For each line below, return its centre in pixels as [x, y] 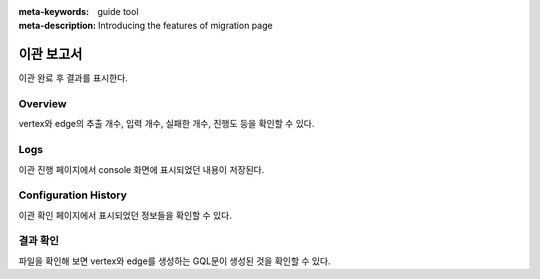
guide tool [118, 11]
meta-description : [57, 26]
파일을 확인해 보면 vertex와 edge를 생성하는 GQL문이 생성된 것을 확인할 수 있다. [174, 261]
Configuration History [72, 195]
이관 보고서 [50, 54]
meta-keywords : [54, 11]
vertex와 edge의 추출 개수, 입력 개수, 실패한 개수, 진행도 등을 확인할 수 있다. [166, 124]
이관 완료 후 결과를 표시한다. [73, 78]
